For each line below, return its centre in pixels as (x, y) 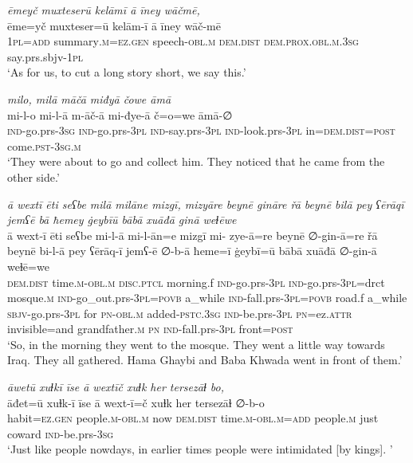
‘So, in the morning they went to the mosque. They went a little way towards (196, 344)
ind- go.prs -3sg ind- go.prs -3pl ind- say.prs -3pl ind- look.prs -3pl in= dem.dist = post (201, 130)
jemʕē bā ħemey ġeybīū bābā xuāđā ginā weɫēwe (122, 220)
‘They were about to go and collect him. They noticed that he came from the (196, 161)
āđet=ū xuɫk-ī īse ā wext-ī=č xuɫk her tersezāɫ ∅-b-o (136, 402)
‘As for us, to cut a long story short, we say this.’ (127, 72)
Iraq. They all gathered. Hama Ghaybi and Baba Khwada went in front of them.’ (205, 360)
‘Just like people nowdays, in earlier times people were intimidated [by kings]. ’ (200, 449)
